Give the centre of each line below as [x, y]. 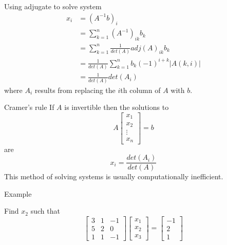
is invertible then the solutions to [117, 107]
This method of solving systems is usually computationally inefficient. [114, 176]
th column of [140, 90]
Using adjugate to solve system [53, 6]
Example [18, 193]
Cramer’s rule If [29, 107]
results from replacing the [75, 90]
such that [45, 211]
